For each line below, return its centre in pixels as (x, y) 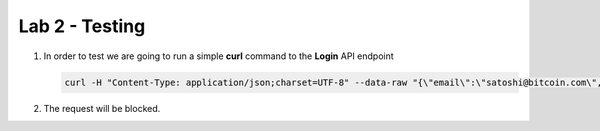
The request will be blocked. (102, 108)
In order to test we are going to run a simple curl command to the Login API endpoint (218, 56)
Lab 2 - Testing (82, 26)
